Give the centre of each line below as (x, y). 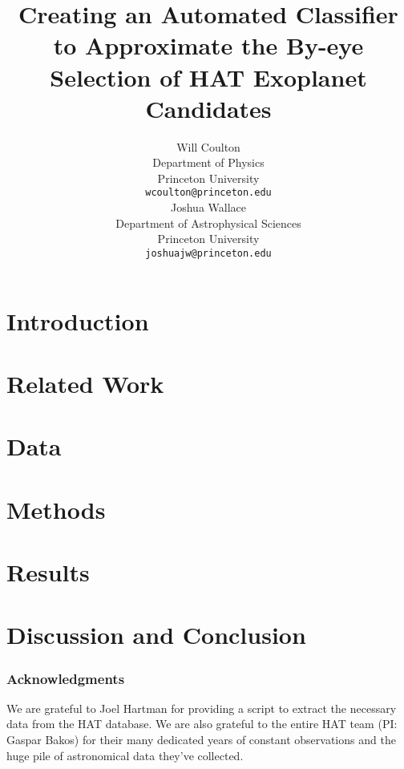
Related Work (85, 383)
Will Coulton (208, 146)
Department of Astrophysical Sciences (208, 223)
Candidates (208, 108)
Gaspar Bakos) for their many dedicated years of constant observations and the (201, 740)
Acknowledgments (66, 678)
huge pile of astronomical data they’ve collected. (125, 755)
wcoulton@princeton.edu (208, 193)
